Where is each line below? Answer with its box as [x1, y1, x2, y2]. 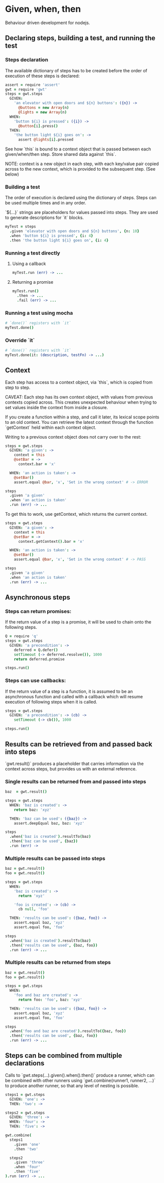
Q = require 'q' [5, 634, 38, 639]
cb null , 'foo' [18, 907, 50, 912]
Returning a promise [12, 279, 54, 285]
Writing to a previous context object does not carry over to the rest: [5, 434, 141, 440]
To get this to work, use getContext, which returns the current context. [5, 511, 148, 517]
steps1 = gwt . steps [5, 1092, 45, 1097]
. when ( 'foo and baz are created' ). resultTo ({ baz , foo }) [9, 1029, 126, 1034]
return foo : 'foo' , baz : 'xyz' [18, 997, 82, 1003]
